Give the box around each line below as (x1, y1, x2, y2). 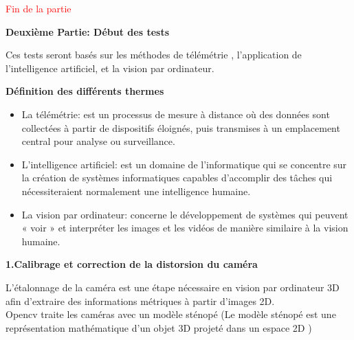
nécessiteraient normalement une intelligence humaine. (21, 183, 251, 198)
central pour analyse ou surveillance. (21, 134, 175, 148)
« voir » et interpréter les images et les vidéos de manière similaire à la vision (21, 220, 349, 235)
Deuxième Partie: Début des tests (5, 24, 169, 38)
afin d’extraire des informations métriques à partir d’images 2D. (5, 293, 275, 308)
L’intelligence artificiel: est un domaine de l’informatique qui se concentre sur (21, 157, 347, 171)
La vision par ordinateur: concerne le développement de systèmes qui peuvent (21, 207, 349, 221)
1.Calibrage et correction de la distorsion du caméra (5, 257, 258, 271)
